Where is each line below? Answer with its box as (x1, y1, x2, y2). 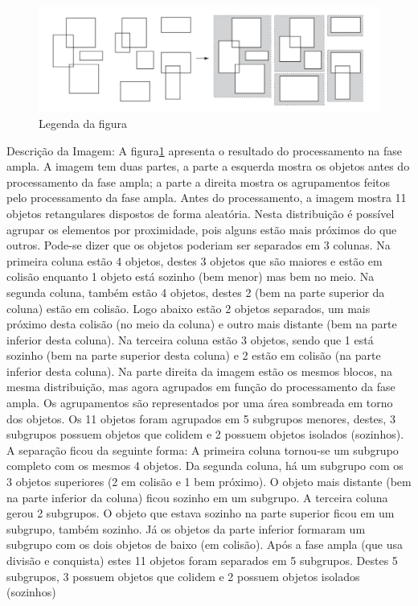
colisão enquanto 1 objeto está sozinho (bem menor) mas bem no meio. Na (6, 268, 375, 285)
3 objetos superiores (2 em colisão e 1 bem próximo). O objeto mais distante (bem (6, 473, 412, 490)
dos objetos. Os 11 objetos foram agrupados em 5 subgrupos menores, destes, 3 (6, 410, 395, 427)
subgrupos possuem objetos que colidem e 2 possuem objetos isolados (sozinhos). (6, 426, 404, 443)
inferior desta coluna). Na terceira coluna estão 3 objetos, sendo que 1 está (6, 331, 374, 348)
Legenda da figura (39, 114, 127, 131)
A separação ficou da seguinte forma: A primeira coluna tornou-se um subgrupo (6, 441, 399, 458)
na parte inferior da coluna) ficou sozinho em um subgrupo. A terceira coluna (6, 489, 388, 505)
